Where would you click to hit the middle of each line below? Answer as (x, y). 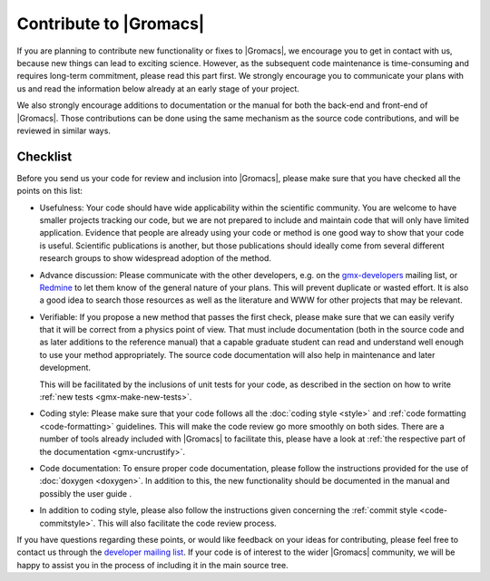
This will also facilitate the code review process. (187, 523)
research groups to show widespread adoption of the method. (156, 258)
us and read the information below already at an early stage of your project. (158, 88)
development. (65, 368)
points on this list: (50, 191)
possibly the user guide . (85, 493)
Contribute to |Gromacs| (111, 24)
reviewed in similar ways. (64, 131)
